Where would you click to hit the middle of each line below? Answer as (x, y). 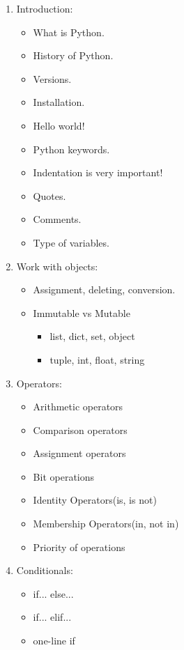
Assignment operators (79, 453)
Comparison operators (80, 430)
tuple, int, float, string (97, 359)
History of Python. (73, 55)
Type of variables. (71, 242)
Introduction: (45, 8)
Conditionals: (45, 570)
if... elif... (52, 617)
